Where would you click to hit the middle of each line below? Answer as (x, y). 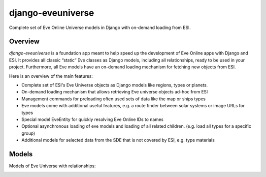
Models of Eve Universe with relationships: (52, 166)
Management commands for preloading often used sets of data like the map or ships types (114, 99)
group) (28, 133)
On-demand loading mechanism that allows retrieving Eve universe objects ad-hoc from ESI (115, 92)
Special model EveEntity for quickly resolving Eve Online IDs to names (92, 119)
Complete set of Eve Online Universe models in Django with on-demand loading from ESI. (100, 28)
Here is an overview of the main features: (51, 76)
